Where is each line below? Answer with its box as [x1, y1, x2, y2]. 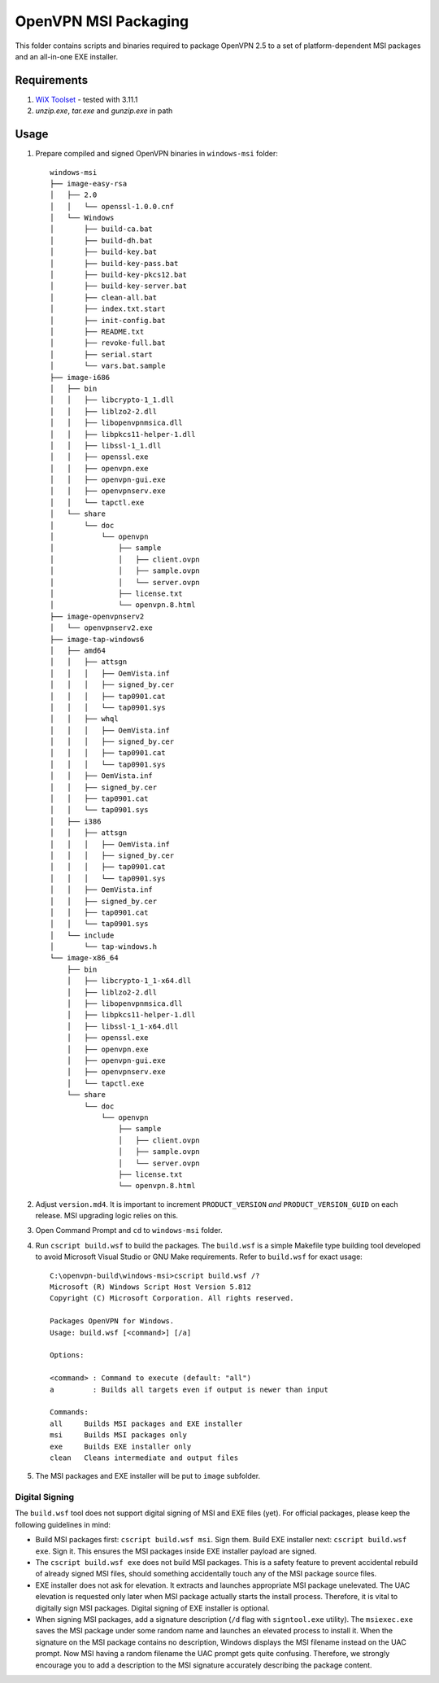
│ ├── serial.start [50, 350, 154, 359]
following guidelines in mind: [15, 1519, 111, 1529]
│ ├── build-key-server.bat [50, 282, 187, 291]
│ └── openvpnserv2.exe [50, 623, 154, 632]
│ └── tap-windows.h [50, 942, 158, 951]
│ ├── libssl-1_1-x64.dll [66, 1021, 179, 1031]
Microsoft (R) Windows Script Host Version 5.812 [50, 1283, 252, 1292]
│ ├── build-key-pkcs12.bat [50, 270, 187, 280]
